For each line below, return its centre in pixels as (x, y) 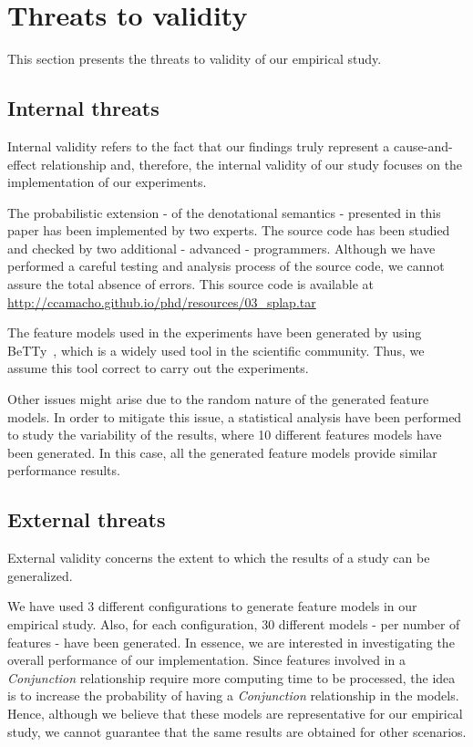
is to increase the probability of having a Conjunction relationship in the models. (233, 695)
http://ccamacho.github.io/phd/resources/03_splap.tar (162, 301)
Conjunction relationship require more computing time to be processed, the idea (231, 677)
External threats (87, 519)
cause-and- (423, 145)
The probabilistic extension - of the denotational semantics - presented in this (224, 212)
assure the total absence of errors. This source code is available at (191, 284)
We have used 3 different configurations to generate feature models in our (212, 606)
